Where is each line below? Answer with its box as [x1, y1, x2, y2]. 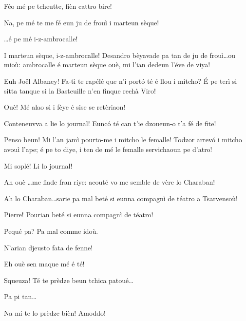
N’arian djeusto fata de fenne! [4, 242, 93, 252]
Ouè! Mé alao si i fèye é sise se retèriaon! [4, 102, 126, 112]
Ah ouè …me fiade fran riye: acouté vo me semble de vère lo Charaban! [4, 177, 215, 187]
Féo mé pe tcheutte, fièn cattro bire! [4, 1, 112, 11]
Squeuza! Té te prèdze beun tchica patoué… [4, 275, 133, 285]
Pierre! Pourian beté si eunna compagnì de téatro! [4, 209, 153, 220]
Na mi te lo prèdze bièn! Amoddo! [4, 307, 106, 318]
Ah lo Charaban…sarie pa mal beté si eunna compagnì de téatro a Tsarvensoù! [4, 193, 238, 203]
